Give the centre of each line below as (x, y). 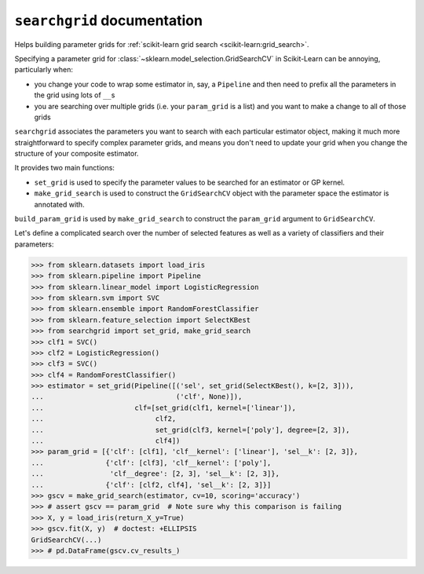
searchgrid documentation (109, 20)
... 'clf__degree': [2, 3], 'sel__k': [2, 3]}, (155, 474)
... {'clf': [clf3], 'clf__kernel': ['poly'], (151, 462)
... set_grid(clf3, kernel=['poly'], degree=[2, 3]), (190, 430)
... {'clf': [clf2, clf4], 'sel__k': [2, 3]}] (151, 484)
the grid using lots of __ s (75, 95)
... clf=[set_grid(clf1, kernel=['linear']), (164, 408)
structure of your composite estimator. (77, 154)
